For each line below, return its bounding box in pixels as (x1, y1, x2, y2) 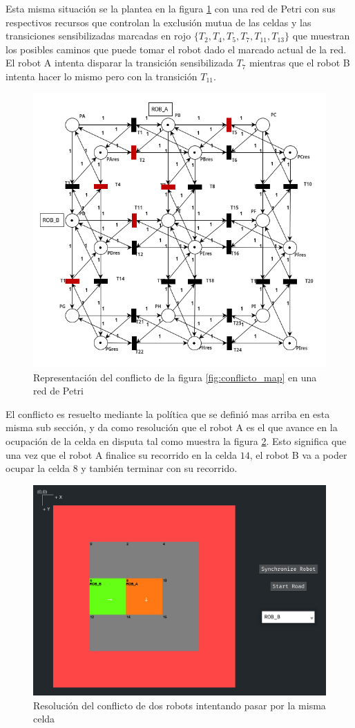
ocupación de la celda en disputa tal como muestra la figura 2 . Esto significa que (6, 434, 347, 448)
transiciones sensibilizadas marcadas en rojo (6, 28, 191, 43)
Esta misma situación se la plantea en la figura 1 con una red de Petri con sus (6, 1, 336, 15)
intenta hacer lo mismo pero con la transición (6, 69, 198, 83)
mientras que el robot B (249, 55, 350, 70)
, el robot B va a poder (249, 447, 347, 462)
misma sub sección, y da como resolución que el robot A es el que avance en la (6, 420, 338, 435)
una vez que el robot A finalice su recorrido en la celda (6, 447, 238, 462)
